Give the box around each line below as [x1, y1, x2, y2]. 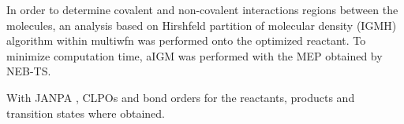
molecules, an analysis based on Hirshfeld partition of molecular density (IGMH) [6, 16, 397, 33]
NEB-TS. [6, 63, 51, 79]
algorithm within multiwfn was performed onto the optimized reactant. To [6, 32, 366, 49]
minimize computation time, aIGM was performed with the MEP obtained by [6, 47, 383, 64]
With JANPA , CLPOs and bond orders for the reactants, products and [6, 89, 355, 105]
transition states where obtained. [6, 104, 165, 121]
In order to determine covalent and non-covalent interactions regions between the [6, 2, 398, 17]
